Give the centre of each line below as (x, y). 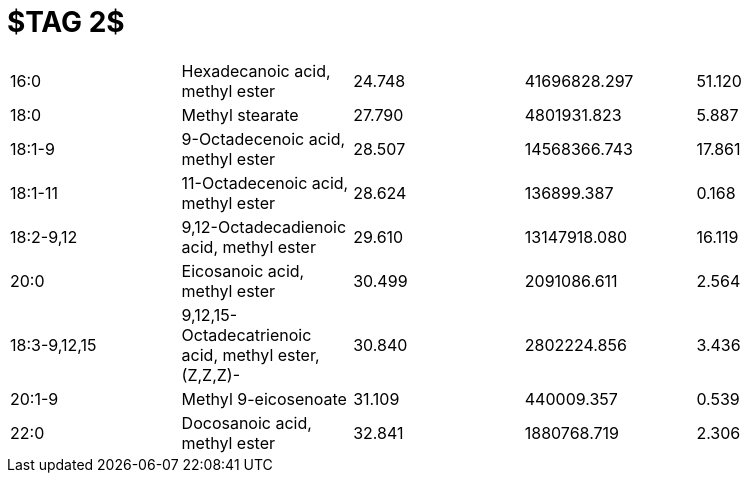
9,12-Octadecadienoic (264, 226)
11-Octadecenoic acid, (265, 182)
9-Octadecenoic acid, (263, 138)
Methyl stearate (240, 114)
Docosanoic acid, (246, 422)
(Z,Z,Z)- (211, 374)
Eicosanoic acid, (243, 270)
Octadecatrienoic (246, 334)
